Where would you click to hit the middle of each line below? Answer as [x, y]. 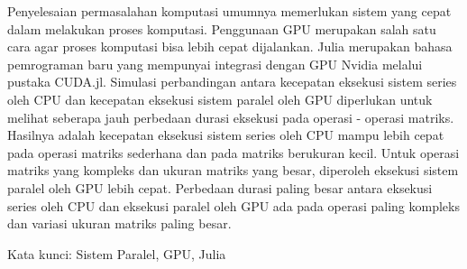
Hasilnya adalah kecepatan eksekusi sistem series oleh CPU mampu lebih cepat [226, 135]
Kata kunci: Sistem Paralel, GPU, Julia [117, 253]
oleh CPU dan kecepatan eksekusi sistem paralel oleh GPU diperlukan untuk [220, 99]
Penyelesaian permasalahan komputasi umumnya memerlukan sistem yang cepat [229, 11]
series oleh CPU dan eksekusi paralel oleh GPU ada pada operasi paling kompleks [233, 205]
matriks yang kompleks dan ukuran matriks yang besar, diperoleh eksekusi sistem [233, 170]
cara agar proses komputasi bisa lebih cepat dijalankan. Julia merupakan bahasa [230, 46]
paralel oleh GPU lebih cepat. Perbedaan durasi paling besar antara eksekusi [220, 187]
